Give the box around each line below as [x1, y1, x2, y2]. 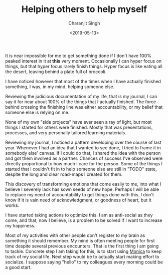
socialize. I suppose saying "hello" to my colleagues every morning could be [5, 259, 163, 265]
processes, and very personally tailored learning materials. [5, 129, 126, 136]
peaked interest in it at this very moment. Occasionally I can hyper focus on [5, 58, 162, 64]
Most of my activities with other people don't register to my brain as [5, 232, 145, 238]
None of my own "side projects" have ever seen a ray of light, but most [5, 119, 152, 125]
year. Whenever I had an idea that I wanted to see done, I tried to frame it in [5, 144, 161, 151]
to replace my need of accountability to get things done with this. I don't [5, 191, 154, 197]
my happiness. [5, 222, 36, 228]
